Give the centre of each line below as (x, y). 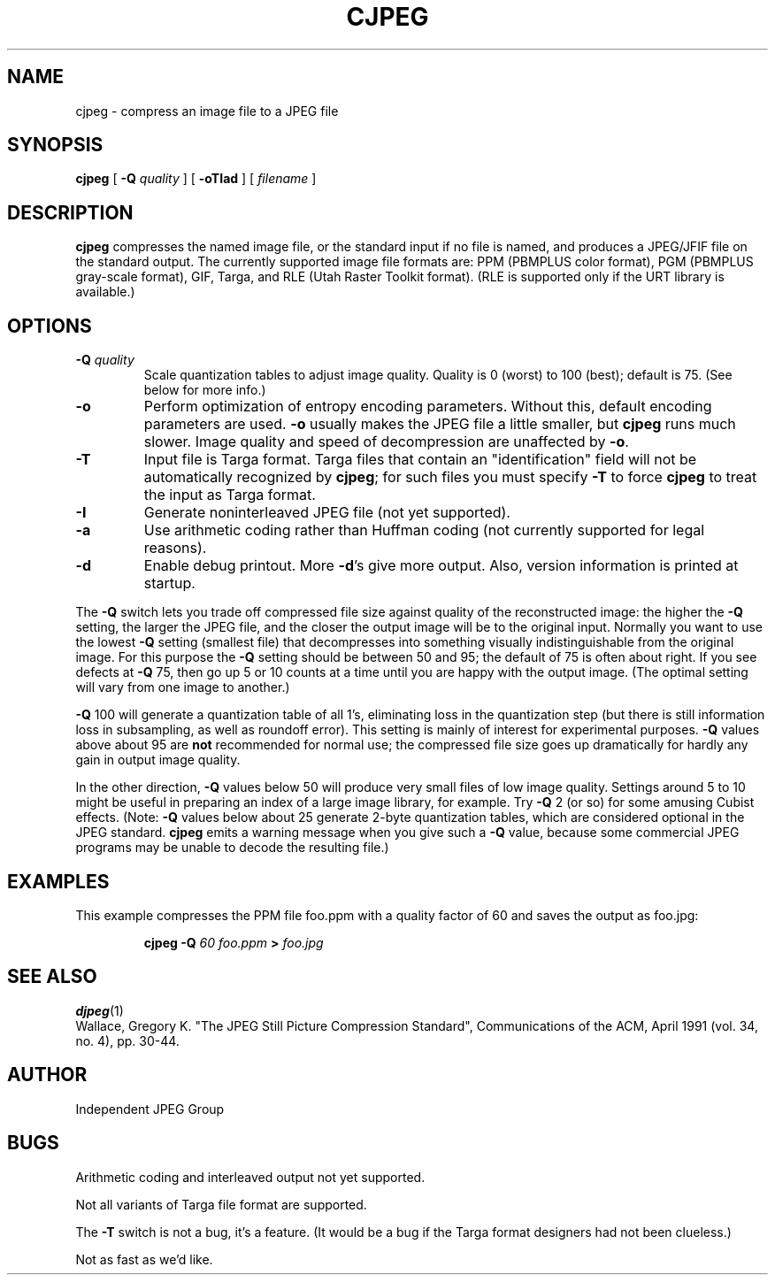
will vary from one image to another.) (183, 687)
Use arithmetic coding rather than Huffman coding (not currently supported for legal (424, 530)
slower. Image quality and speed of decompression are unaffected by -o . (386, 442)
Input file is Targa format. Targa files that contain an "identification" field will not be (420, 460)
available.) (105, 292)
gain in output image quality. (158, 760)
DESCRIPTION (70, 212)
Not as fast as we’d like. (144, 1259)
